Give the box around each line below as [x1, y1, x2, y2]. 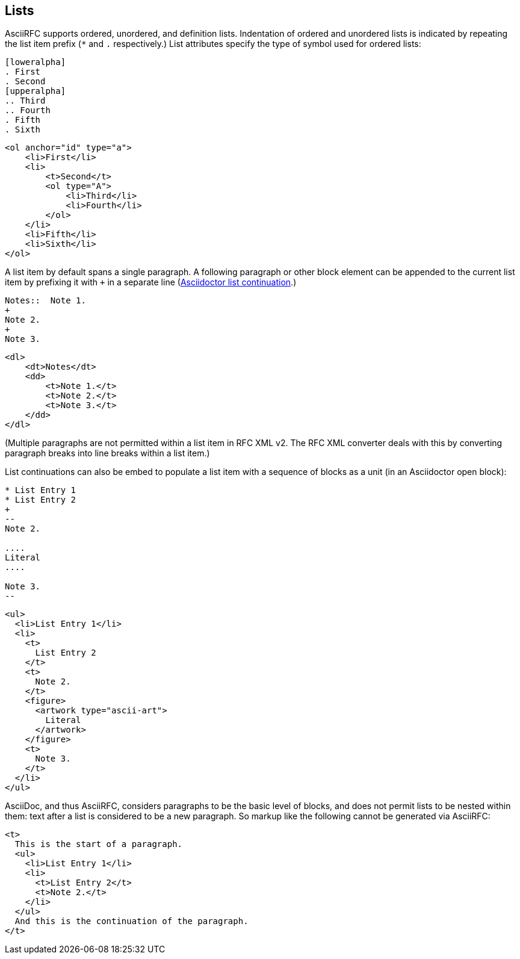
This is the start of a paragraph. [14, 839, 183, 849]
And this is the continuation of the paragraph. [14, 916, 249, 926]
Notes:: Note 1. [5, 296, 86, 306]
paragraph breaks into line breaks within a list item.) [5, 448, 210, 459]
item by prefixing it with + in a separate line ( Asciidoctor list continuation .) [5, 277, 297, 288]
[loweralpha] [5, 57, 66, 67]
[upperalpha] [5, 86, 66, 96]
